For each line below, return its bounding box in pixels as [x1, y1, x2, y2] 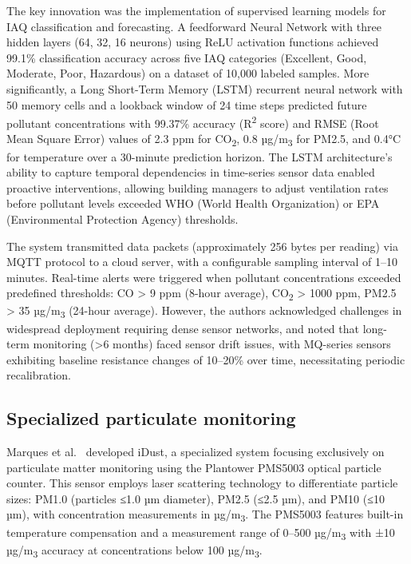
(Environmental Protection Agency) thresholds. [6, 210, 239, 227]
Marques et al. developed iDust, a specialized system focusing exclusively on [6, 443, 385, 460]
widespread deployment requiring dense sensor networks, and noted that [6, 320, 359, 336]
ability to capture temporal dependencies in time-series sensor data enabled [6, 164, 375, 181]
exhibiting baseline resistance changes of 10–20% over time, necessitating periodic [6, 351, 405, 367]
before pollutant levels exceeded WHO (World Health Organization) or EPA [6, 195, 380, 212]
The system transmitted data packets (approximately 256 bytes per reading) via [6, 237, 398, 254]
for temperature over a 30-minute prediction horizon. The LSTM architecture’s [6, 148, 393, 165]
